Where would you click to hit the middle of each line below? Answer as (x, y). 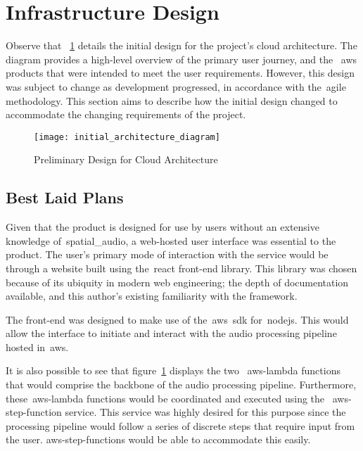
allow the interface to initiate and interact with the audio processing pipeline (171, 333)
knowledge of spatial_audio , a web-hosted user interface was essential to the (171, 240)
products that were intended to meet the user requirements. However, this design (180, 73)
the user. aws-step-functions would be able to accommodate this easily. (158, 439)
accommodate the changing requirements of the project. (126, 114)
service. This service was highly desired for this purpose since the (205, 412)
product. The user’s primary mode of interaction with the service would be (167, 254)
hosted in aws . (37, 347)
